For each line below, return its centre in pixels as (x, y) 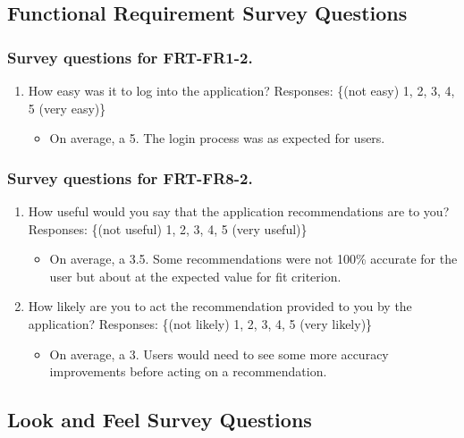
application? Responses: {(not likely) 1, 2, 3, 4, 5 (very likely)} (200, 323)
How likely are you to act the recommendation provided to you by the (220, 306)
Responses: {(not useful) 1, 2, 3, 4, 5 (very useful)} (168, 228)
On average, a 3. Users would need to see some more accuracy (219, 354)
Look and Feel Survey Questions (160, 420)
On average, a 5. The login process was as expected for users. (217, 138)
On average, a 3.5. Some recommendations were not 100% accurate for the (253, 259)
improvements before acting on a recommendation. (188, 371)
